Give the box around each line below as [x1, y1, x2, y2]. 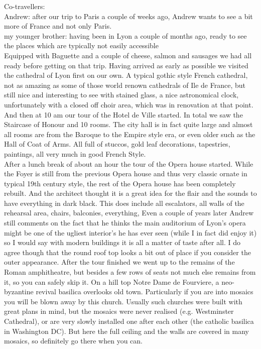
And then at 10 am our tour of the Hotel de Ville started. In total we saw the [4, 109, 243, 120]
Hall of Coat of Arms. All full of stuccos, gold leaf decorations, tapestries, [4, 139, 230, 149]
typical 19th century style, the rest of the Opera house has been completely [4, 178, 236, 188]
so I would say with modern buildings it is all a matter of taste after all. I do [4, 237, 241, 248]
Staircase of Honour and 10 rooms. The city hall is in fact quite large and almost [4, 119, 253, 130]
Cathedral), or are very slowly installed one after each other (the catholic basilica [4, 316, 254, 326]
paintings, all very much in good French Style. [4, 148, 146, 159]
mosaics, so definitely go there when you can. [4, 335, 143, 346]
